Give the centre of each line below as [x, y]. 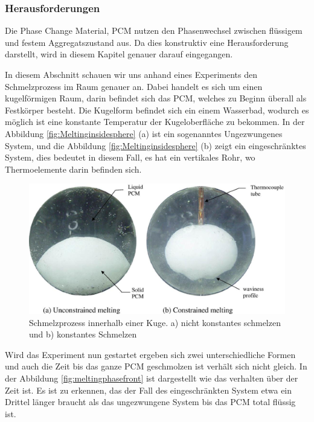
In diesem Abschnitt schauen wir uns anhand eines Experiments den [131, 74]
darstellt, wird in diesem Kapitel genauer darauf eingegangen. [119, 54]
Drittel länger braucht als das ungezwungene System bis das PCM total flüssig [150, 402]
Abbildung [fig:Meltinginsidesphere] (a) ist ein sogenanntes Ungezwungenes [144, 133]
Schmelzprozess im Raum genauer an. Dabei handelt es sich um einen [134, 86]
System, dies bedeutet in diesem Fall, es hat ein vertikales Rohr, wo [130, 157]
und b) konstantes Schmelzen [83, 334]
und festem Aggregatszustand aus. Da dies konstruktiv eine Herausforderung [147, 42]
